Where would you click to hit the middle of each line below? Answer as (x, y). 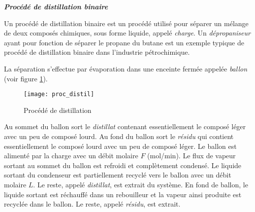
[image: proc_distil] (59, 94)
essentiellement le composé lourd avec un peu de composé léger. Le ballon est (120, 146)
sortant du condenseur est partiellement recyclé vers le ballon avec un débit (118, 175)
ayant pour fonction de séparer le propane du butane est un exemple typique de (124, 42)
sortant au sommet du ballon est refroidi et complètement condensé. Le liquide (123, 165)
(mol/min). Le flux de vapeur (191, 156)
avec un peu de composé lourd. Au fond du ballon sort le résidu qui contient (119, 136)
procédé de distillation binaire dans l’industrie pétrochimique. (97, 52)
